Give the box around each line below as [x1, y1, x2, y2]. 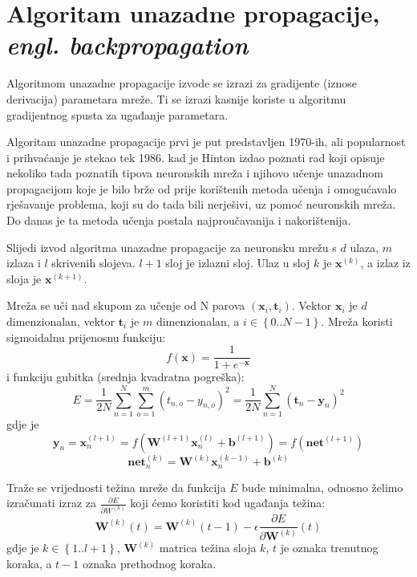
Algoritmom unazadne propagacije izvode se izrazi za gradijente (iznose [6, 75, 358, 91]
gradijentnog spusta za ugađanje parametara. [6, 106, 229, 123]
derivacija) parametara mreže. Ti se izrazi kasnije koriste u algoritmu [6, 90, 346, 107]
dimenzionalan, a [156, 313, 240, 330]
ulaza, [350, 238, 379, 255]
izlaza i [6, 254, 41, 271]
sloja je [6, 270, 42, 286]
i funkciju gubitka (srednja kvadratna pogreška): [6, 368, 245, 385]
